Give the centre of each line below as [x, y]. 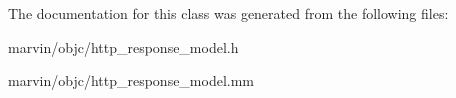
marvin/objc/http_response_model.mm [131, 80]
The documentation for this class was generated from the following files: [228, 13]
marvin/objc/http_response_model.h [123, 46]
